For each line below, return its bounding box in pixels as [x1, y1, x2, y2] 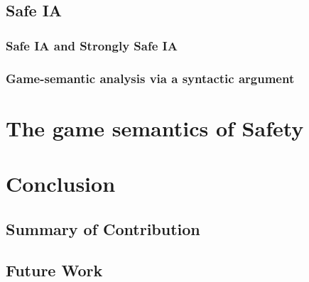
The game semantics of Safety [6, 113, 304, 142]
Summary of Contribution [6, 217, 200, 239]
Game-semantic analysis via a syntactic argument [6, 69, 295, 87]
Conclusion [6, 169, 116, 198]
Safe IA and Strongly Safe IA [6, 36, 178, 54]
